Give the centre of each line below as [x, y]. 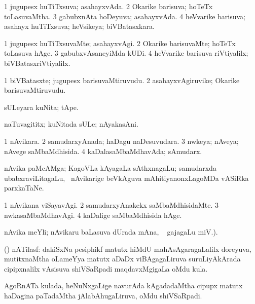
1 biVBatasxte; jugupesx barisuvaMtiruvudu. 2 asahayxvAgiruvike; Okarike [122, 80]
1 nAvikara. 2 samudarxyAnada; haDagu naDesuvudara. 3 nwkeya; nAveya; [121, 141]
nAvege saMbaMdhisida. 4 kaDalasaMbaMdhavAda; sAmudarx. [103, 151]
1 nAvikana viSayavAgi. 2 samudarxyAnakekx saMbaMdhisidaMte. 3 [112, 204]
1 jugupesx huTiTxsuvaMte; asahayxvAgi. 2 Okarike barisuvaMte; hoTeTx [120, 43]
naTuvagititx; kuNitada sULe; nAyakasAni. [71, 124]
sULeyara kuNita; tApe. [41, 107]
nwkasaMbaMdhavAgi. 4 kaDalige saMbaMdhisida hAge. [93, 215]
